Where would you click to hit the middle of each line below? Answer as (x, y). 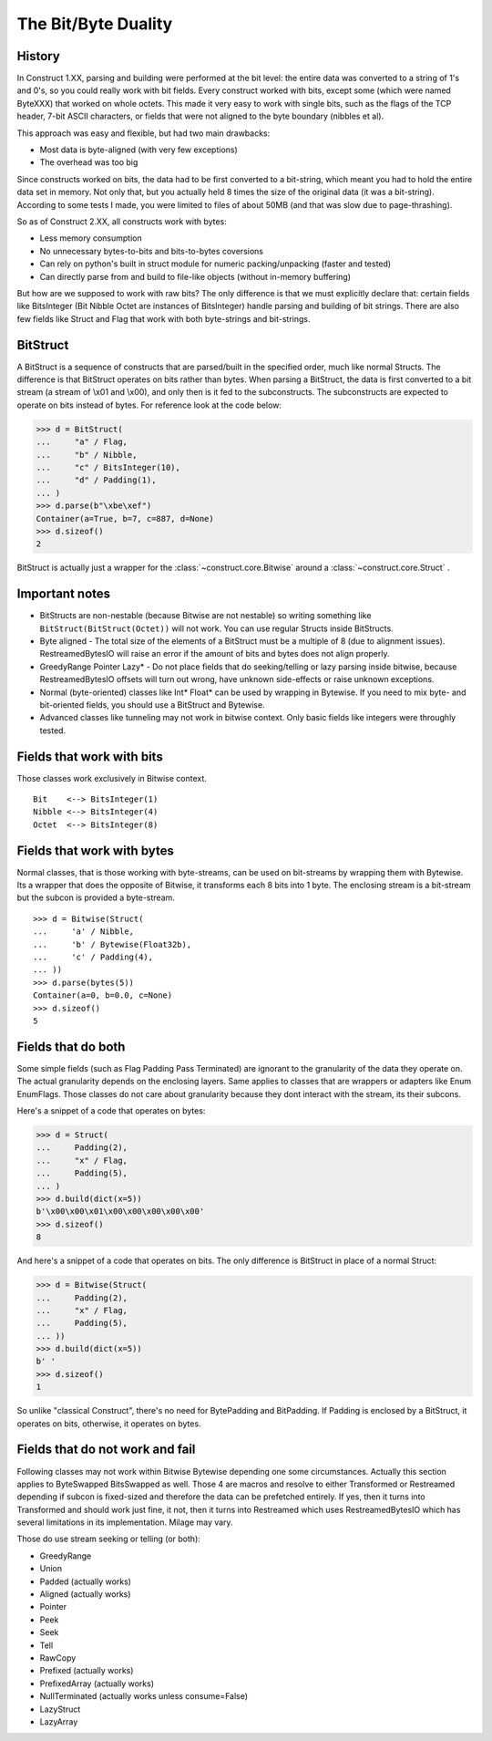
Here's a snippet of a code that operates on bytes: (111, 1111)
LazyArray (59, 1721)
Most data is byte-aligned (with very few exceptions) (139, 150)
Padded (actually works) (86, 1581)
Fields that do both (71, 1047)
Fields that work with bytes (96, 850)
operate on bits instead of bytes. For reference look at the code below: (149, 405)
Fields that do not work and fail (106, 1450)
